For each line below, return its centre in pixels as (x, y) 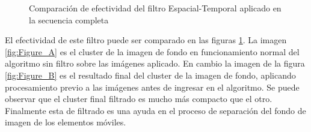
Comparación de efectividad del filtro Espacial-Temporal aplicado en (155, 8)
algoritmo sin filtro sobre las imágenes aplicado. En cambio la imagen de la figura (155, 63)
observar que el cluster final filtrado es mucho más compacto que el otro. (139, 99)
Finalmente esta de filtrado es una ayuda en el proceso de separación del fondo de (155, 110)
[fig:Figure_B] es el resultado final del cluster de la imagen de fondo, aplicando (150, 75)
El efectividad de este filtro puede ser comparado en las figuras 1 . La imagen (146, 40)
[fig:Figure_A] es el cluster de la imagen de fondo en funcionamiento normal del (152, 51)
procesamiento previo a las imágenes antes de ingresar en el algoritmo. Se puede (152, 87)
